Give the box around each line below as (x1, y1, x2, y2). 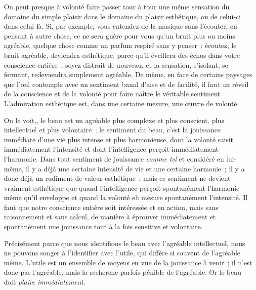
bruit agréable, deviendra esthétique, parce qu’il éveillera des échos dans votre (4, 49, 240, 60)
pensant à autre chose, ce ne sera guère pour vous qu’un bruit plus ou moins (4, 30, 235, 41)
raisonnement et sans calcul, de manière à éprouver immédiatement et (4, 211, 216, 222)
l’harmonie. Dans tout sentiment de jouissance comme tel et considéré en (4, 153, 224, 164)
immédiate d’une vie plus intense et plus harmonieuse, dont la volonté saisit (4, 134, 234, 144)
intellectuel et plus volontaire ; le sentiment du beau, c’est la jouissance (4, 124, 221, 135)
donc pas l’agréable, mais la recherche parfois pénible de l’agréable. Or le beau (4, 267, 241, 277)
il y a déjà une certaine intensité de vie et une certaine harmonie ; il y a (26, 163, 245, 173)
